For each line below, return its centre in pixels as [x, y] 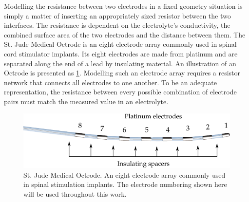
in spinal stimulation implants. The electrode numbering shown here [125, 184]
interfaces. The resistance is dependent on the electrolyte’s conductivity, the [117, 25]
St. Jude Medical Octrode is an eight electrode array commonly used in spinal [120, 44]
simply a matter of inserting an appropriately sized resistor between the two [117, 15]
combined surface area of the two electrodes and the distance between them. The [125, 34]
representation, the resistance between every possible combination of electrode [120, 92]
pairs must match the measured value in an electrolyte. [86, 101]
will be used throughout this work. [75, 193]
